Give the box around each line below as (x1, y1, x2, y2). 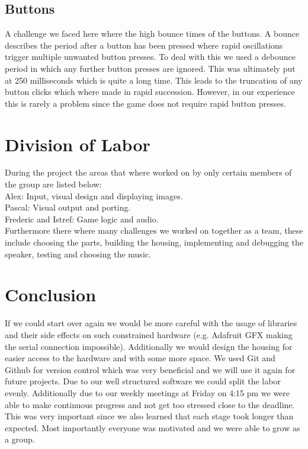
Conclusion (5, 282, 97, 307)
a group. (5, 433, 35, 445)
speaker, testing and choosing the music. (5, 247, 151, 260)
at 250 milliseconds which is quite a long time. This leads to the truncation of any (5, 74, 303, 86)
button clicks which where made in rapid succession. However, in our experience (5, 85, 295, 98)
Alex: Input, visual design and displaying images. (5, 189, 183, 202)
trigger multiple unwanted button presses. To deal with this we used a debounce (5, 50, 296, 63)
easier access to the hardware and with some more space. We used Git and (5, 352, 275, 364)
